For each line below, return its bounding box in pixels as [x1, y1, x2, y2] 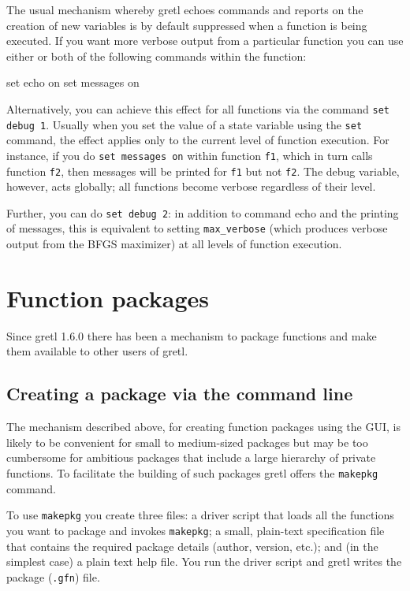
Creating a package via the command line [6, 381, 353, 406]
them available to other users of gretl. [6, 343, 188, 359]
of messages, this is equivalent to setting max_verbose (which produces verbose [6, 220, 388, 236]
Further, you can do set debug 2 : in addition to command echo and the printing [6, 204, 399, 221]
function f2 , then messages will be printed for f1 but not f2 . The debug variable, [6, 162, 400, 179]
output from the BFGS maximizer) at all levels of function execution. [6, 236, 342, 252]
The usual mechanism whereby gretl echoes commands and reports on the [6, 2, 363, 17]
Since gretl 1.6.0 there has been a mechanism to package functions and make [6, 327, 377, 344]
